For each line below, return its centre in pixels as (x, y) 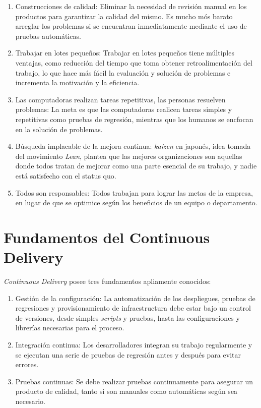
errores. (27, 364)
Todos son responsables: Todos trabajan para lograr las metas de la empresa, (134, 192)
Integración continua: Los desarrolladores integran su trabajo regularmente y (134, 344)
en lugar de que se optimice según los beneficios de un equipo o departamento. (136, 202)
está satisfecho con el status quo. (66, 175)
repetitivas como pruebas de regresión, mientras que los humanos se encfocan (134, 119)
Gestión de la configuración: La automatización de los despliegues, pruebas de (135, 298)
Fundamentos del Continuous (107, 237)
